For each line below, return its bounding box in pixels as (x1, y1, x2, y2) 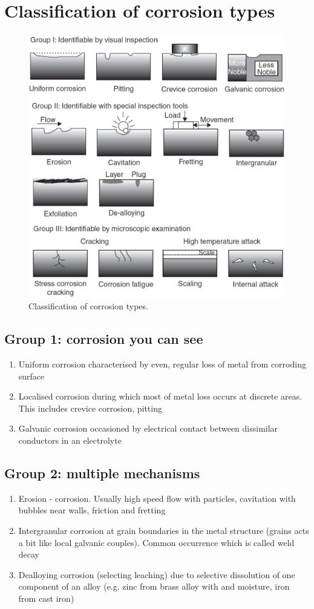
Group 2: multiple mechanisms (4, 463, 200, 482)
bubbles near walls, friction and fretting (18, 504, 166, 516)
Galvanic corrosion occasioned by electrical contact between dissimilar (18, 422, 278, 435)
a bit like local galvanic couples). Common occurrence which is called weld (18, 536, 295, 548)
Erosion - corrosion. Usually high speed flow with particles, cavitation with (18, 492, 296, 504)
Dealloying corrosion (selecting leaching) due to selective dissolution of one (18, 568, 295, 581)
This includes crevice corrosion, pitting (18, 401, 162, 414)
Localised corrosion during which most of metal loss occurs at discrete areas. (18, 390, 303, 403)
